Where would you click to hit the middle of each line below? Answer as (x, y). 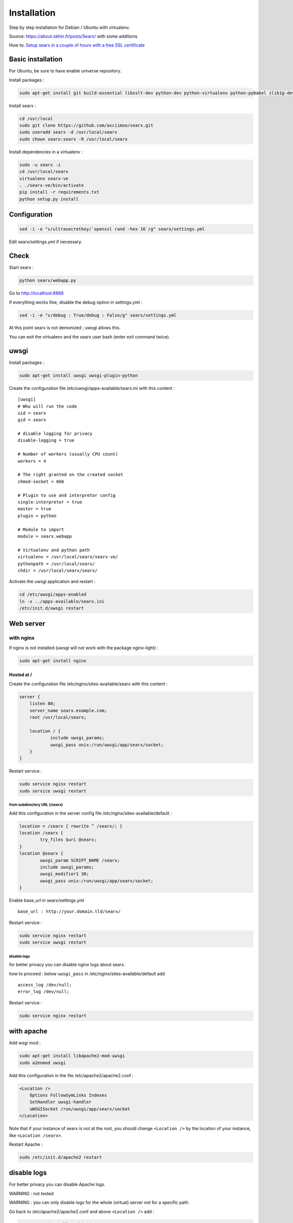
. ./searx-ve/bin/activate (52, 185)
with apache (28, 1031)
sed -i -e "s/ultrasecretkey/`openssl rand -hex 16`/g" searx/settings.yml (112, 229)
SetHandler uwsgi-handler (61, 1102)
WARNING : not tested (31, 1193)
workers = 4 (32, 461)
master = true (34, 509)
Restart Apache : (26, 1144)
